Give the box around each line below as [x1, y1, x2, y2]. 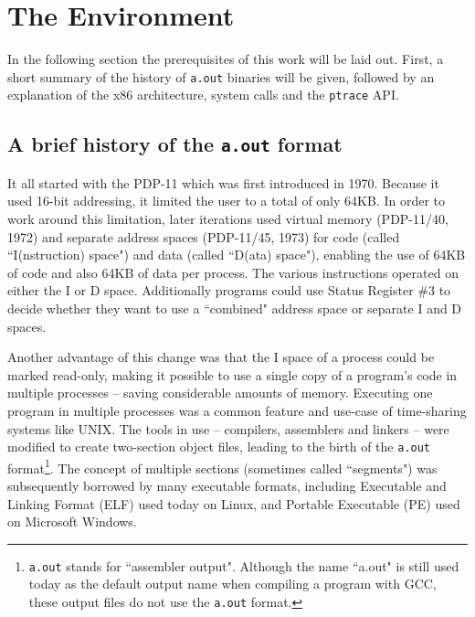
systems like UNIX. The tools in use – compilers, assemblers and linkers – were [7, 419, 449, 438]
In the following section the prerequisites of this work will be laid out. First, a [7, 49, 444, 69]
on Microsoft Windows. [7, 512, 137, 531]
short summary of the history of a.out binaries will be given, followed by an [7, 67, 435, 86]
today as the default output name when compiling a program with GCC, [28, 574, 437, 593]
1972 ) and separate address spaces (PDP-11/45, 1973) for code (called [7, 227, 400, 246]
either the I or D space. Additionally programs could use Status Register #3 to [7, 281, 451, 300]
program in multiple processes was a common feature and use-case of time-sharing [7, 400, 467, 420]
